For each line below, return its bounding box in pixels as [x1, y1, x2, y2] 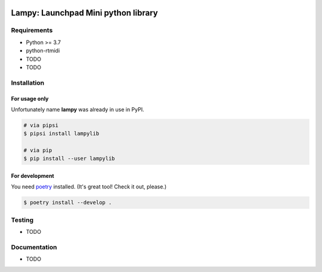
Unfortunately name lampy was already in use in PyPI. [11, 106, 144, 113]
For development [11, 172, 54, 180]
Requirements [11, 26, 53, 35]
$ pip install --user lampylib [23, 155, 116, 162]
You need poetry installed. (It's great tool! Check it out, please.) [11, 183, 167, 190]
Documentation [11, 243, 57, 251]
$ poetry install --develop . [23, 199, 112, 206]
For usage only [11, 95, 49, 102]
